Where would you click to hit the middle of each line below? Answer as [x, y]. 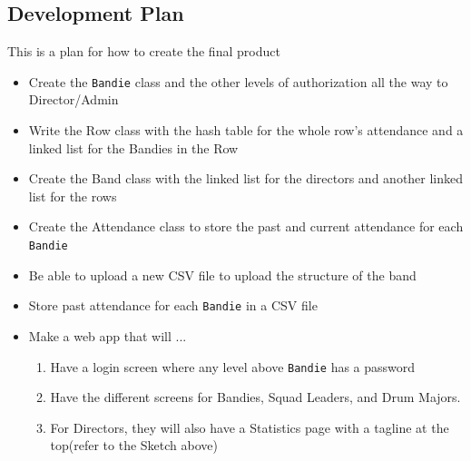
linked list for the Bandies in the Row [133, 147]
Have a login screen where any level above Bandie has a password [233, 366]
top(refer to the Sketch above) [134, 445]
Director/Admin [74, 99]
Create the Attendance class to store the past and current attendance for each [246, 226]
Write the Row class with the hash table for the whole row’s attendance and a [246, 130]
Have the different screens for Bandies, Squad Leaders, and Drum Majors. [255, 397]
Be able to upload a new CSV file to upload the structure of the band [222, 275]
